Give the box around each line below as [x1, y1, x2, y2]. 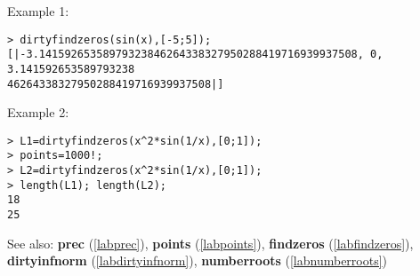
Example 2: [7, 103, 69, 122]
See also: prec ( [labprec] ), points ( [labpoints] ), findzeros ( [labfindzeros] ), [7, 233, 414, 252]
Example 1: [7, 2, 69, 20]
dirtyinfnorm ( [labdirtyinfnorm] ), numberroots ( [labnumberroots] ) [7, 251, 388, 270]
